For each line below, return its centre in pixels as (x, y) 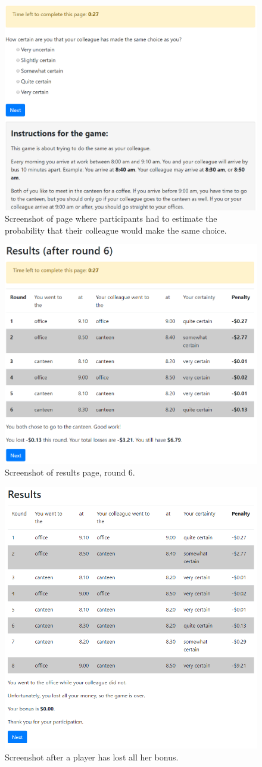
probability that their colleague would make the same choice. (116, 230)
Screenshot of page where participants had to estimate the (111, 218)
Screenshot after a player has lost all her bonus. (92, 757)
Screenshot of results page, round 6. (70, 472)
